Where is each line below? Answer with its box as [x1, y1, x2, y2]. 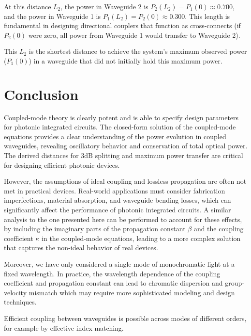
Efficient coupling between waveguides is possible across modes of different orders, [4, 313, 247, 323]
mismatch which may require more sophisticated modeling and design [29, 287, 235, 297]
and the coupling [193, 224, 244, 234]
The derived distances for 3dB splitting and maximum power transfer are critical [4, 150, 243, 160]
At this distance [4, 1, 51, 11]
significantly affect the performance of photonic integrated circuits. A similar [4, 205, 231, 215]
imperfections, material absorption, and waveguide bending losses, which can [4, 195, 231, 205]
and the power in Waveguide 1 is [4, 11, 101, 21]
